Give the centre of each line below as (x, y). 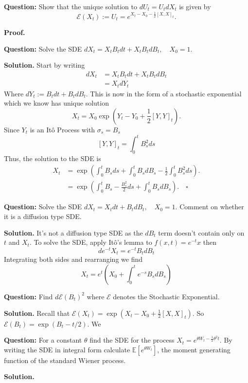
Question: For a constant (43, 340)
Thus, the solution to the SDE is (53, 158)
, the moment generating (194, 349)
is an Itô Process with (62, 129)
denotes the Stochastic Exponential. (166, 296)
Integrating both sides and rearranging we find (73, 259)
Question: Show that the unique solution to (71, 6)
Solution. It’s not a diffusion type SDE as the (73, 232)
